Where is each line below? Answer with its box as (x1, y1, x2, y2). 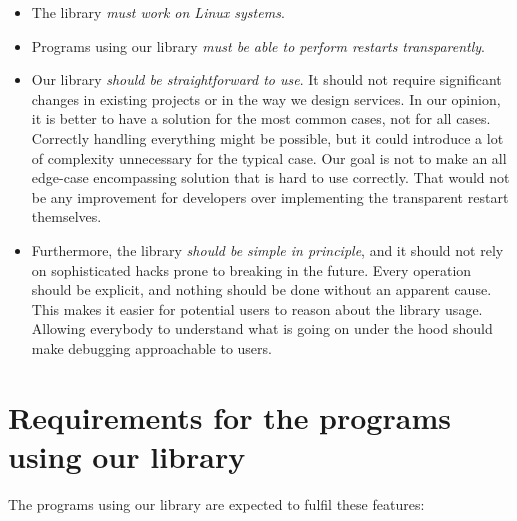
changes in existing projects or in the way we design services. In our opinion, (31, 88, 501, 109)
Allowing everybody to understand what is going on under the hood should (31, 318, 493, 339)
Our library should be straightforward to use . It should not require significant (31, 69, 502, 90)
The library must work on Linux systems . (31, 2, 285, 22)
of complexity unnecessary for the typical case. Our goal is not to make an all (31, 147, 507, 168)
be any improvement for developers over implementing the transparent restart (31, 186, 509, 207)
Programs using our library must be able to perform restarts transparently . (31, 35, 486, 56)
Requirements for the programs (8, 396, 451, 437)
